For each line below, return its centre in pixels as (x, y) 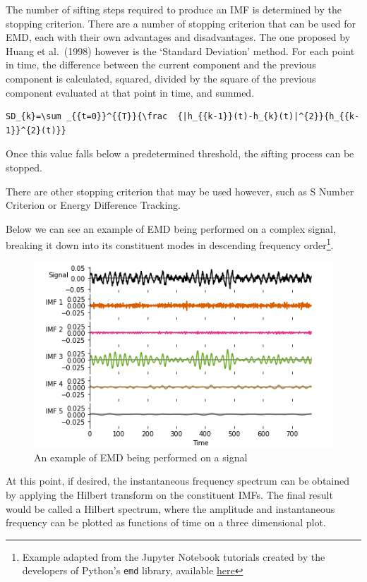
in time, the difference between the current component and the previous (161, 65)
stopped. (24, 167)
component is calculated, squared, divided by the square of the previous (161, 78)
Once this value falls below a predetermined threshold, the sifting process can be (180, 153)
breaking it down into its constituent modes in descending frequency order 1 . (170, 244)
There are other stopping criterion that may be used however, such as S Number (180, 191)
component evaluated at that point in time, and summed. (130, 92)
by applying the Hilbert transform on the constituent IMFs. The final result (169, 495)
